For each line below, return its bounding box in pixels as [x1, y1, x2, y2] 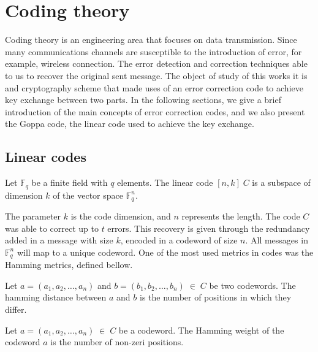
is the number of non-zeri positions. [50, 335, 184, 348]
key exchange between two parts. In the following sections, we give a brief [5, 93, 281, 106]
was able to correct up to [5, 221, 99, 234]
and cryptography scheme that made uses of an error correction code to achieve [5, 81, 303, 94]
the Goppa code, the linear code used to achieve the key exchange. [5, 117, 254, 130]
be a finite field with [31, 176, 108, 189]
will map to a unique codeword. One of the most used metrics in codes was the [17, 245, 314, 258]
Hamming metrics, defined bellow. [5, 258, 133, 271]
